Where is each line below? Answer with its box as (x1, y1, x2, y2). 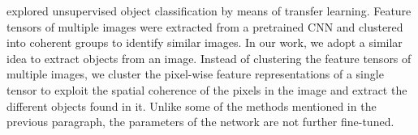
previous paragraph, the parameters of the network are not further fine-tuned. (6, 113, 394, 130)
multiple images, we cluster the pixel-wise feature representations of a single (6, 65, 384, 82)
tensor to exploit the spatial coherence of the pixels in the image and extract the (6, 81, 407, 98)
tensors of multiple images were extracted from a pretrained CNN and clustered (6, 18, 403, 35)
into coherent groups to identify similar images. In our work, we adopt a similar (6, 34, 403, 51)
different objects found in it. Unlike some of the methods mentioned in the (6, 97, 377, 114)
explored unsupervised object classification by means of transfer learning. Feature (6, 2, 412, 19)
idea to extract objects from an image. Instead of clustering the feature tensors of (6, 49, 412, 66)
